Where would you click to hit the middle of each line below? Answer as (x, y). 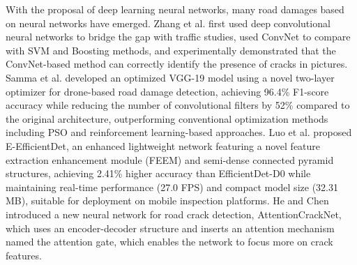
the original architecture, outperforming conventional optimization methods (167, 118)
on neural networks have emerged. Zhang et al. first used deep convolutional (168, 23)
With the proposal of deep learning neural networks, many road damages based (175, 9)
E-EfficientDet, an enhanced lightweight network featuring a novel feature (163, 145)
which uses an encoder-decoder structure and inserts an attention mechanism (170, 228)
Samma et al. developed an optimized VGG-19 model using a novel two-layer (170, 77)
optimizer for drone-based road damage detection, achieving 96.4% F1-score (167, 91)
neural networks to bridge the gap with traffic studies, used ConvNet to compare (178, 37)
